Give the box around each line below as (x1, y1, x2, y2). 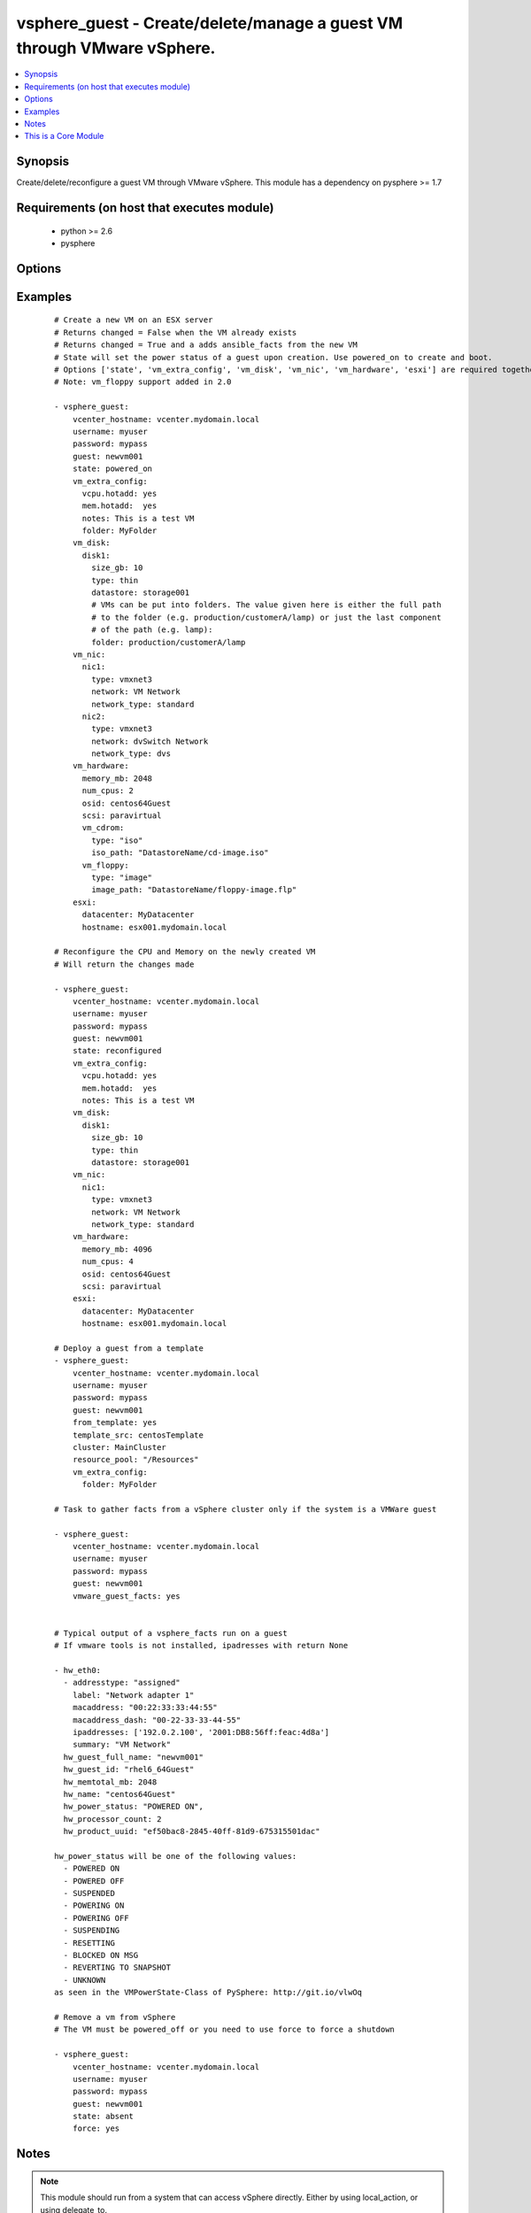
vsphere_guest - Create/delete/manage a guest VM (16, 13, 404, 33)
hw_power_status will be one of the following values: (54, 1851, 297, 1861)
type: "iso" (91, 835, 143, 845)
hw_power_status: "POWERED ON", (63, 1801, 204, 1812)
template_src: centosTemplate (72, 1430, 204, 1440)
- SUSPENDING (63, 1925, 120, 1936)
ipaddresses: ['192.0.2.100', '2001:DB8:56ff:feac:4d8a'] (72, 1727, 330, 1737)
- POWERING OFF (63, 1913, 129, 1923)
